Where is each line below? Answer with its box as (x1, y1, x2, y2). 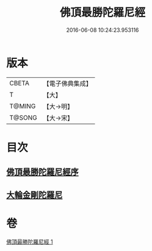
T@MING (9, 102, 36, 110)
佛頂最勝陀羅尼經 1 (6, 237, 53, 245)
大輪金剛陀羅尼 (6, 190, 63, 200)
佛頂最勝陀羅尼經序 (6, 167, 79, 177)
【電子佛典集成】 (43, 79, 93, 88)
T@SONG (9, 113, 38, 122)
